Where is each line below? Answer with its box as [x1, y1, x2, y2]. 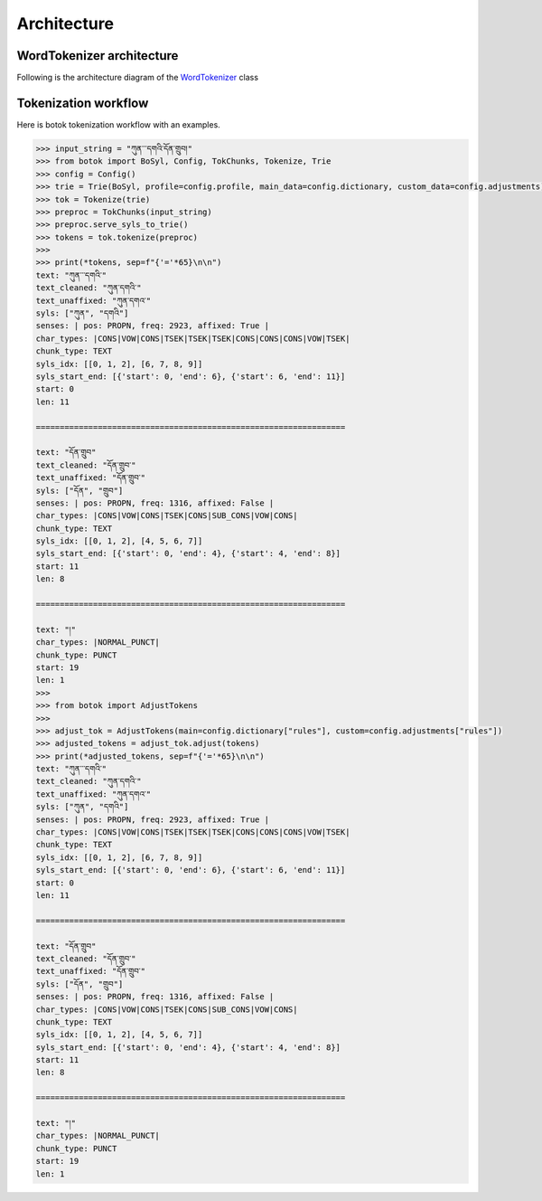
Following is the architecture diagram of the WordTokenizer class [16, 72, 259, 83]
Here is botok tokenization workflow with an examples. [16, 118, 220, 130]
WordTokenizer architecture [16, 48, 179, 63]
